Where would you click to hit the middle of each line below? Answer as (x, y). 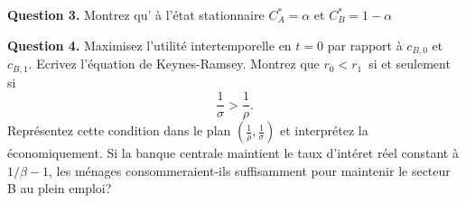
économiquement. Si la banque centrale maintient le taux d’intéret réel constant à (233, 153)
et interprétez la (324, 130)
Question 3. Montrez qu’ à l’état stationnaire (136, 14)
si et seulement (410, 64)
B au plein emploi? (60, 188)
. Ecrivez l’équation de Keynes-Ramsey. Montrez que (174, 64)
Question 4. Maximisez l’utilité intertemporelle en (149, 45)
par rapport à (365, 45)
